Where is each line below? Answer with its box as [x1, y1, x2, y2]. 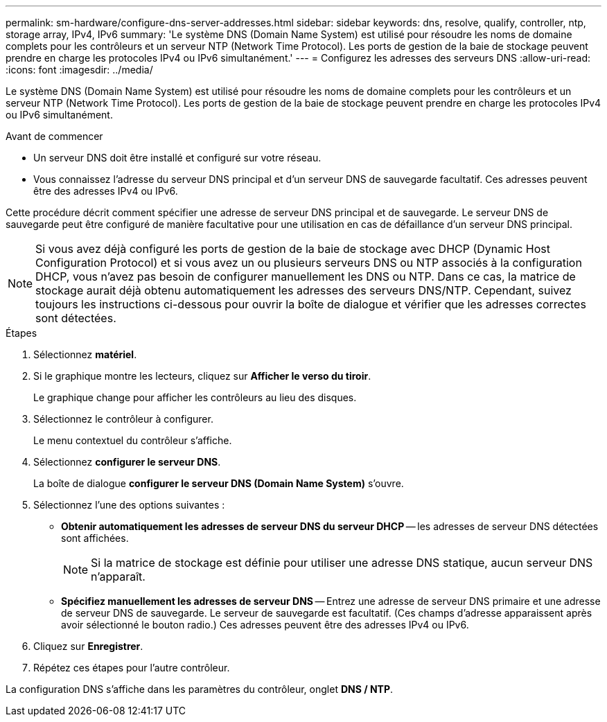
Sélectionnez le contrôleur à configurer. [33, 413, 213, 425]
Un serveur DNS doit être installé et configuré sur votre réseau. [33, 152, 322, 164]
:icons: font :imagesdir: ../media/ [6, 64, 153, 76]
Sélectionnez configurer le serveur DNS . [33, 456, 221, 468]
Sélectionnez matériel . [33, 349, 137, 360]
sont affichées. [61, 532, 129, 544]
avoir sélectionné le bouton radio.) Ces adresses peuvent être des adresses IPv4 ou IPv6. [61, 619, 469, 631]
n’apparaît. [91, 570, 146, 583]
